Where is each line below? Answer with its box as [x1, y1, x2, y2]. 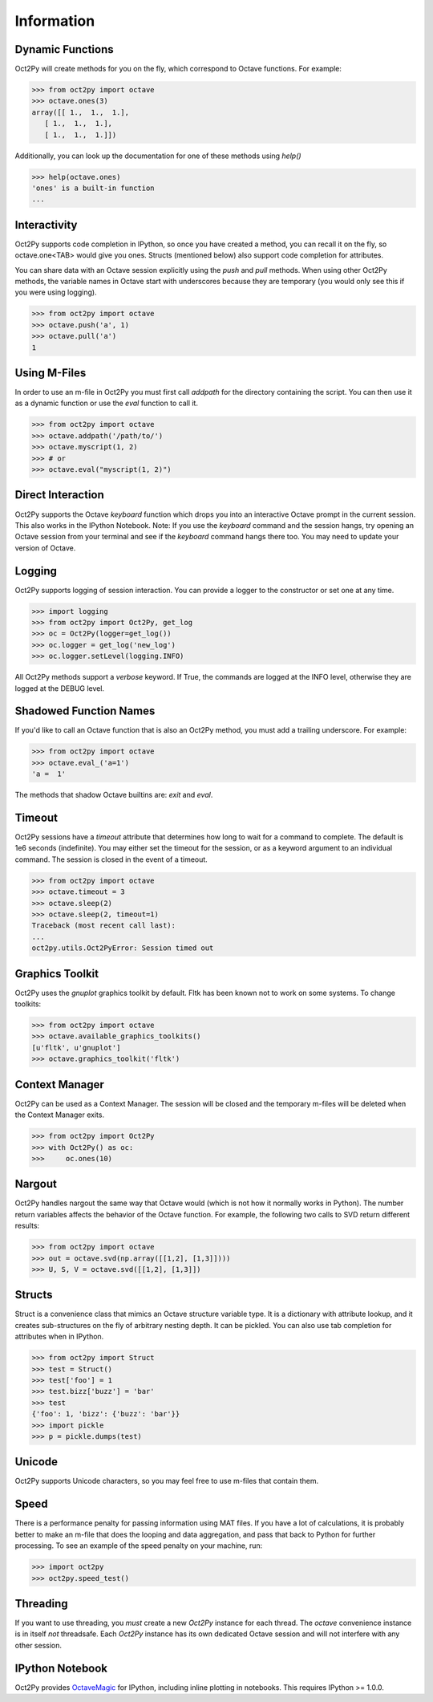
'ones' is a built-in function [31, 183, 156, 193]
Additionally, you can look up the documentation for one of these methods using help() [14, 151, 301, 160]
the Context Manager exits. [14, 1110, 104, 1119]
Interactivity [14, 217, 78, 232]
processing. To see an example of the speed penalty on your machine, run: [14, 1541, 263, 1550]
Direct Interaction [14, 488, 104, 502]
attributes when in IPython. [14, 1332, 104, 1342]
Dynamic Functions [14, 43, 114, 56]
